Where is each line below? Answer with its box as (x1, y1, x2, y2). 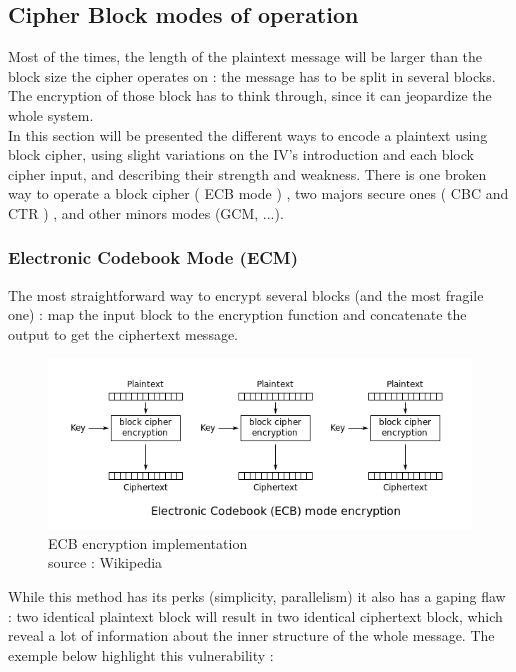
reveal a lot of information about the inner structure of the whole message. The (8, 625, 495, 646)
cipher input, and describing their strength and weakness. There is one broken (8, 163, 487, 184)
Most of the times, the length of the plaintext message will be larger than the (8, 46, 483, 67)
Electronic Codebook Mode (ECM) (8, 245, 299, 270)
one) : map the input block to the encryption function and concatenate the (8, 304, 467, 325)
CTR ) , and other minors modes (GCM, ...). (8, 202, 284, 223)
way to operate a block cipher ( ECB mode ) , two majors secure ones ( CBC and (8, 183, 509, 204)
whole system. (8, 104, 94, 125)
